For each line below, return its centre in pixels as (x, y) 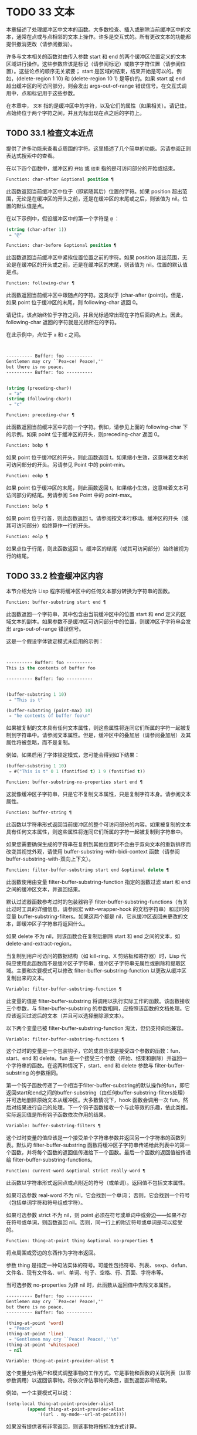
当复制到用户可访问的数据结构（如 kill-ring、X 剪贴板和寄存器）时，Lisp (93, 955)
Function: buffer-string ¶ (39, 812)
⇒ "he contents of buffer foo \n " (50, 716)
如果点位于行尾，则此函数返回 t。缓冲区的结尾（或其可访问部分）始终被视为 (98, 548)
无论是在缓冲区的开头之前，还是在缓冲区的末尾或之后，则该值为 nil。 (99, 198)
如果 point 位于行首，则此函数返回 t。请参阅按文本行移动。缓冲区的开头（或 (97, 518)
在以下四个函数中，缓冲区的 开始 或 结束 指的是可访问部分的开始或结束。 (92, 168)
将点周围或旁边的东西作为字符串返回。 (52, 1253)
